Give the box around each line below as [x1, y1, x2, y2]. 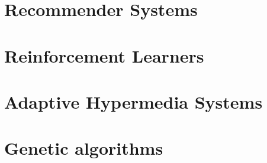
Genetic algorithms [4, 136, 163, 160]
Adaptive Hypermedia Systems [4, 89, 263, 113]
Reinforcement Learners [4, 43, 204, 67]
